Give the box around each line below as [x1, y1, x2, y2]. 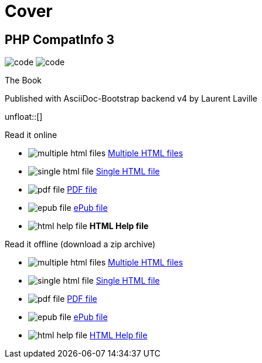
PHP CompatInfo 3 [5, 32, 115, 47]
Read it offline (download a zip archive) [5, 239, 156, 250]
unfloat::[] [5, 112, 43, 122]
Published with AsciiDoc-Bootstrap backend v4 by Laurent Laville [5, 93, 257, 104]
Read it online [5, 130, 57, 140]
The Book [5, 75, 42, 86]
